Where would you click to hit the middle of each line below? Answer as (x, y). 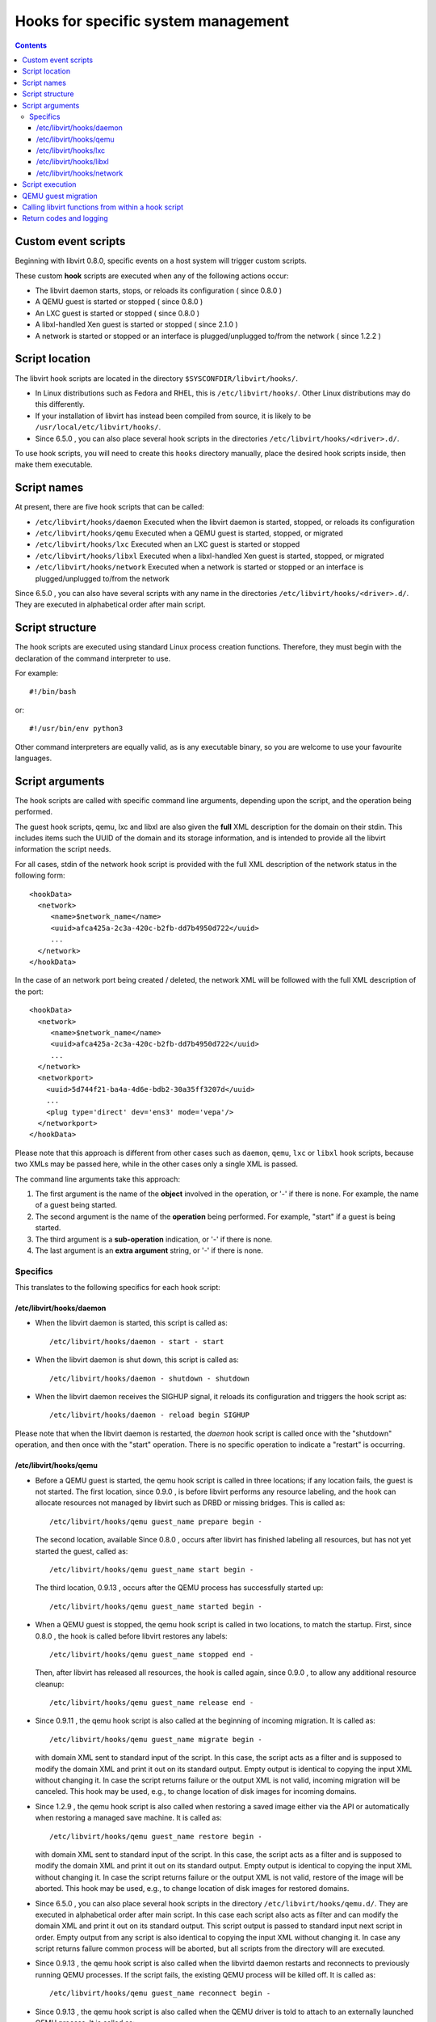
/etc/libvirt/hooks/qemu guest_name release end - (152, 1703)
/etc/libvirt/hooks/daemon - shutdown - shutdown (150, 1378)
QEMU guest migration (60, 196)
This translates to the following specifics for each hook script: (118, 1288)
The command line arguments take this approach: (98, 1179)
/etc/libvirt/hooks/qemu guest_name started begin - (156, 1606)
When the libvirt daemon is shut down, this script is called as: (137, 1360)
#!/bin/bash (53, 692)
